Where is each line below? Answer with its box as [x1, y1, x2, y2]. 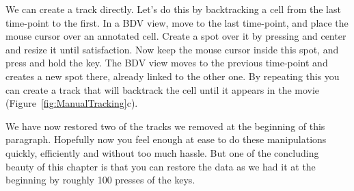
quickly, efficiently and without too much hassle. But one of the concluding [5, 145, 319, 160]
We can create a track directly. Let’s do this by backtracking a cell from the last [5, 2, 341, 16]
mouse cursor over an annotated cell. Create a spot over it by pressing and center [5, 29, 346, 43]
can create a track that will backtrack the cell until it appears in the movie [5, 82, 320, 97]
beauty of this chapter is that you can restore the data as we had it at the [5, 159, 316, 173]
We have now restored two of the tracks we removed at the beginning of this [5, 118, 325, 133]
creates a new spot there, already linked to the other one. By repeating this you [5, 68, 340, 83]
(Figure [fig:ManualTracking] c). [5, 96, 138, 110]
